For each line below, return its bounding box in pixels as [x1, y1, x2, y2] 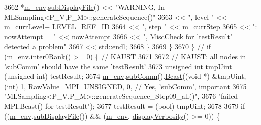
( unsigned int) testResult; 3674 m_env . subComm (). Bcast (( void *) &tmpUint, [4, 71, 246, 81]
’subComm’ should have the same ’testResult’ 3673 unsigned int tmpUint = [4, 61, 240, 71]
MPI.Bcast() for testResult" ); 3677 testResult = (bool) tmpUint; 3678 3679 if [4, 100, 245, 111]
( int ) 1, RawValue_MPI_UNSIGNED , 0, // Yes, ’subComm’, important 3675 [4, 80, 247, 91]
